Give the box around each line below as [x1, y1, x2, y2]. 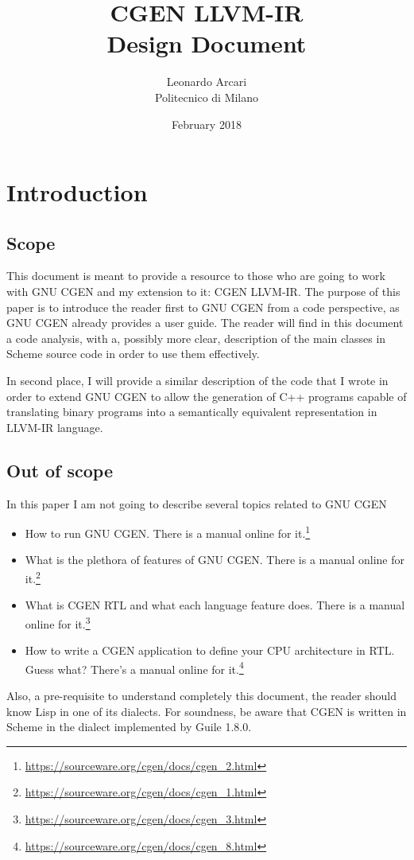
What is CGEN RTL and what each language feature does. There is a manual [25, 597, 405, 613]
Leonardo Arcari [166, 73, 247, 90]
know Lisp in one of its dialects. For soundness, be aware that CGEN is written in [6, 702, 407, 719]
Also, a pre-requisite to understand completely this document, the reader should [6, 687, 397, 703]
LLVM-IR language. [6, 418, 103, 435]
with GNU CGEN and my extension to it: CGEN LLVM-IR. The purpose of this [6, 283, 400, 300]
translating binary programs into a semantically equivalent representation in [6, 403, 377, 420]
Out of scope [6, 457, 113, 482]
